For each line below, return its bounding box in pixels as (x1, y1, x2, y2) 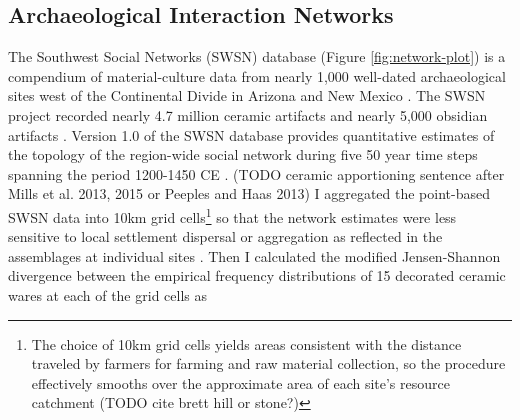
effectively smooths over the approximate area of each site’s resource (31, 372, 450, 393)
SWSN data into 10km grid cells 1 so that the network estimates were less (8, 203, 457, 227)
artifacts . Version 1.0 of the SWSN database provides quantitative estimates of (8, 124, 495, 145)
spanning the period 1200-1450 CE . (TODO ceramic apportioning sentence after (8, 163, 505, 184)
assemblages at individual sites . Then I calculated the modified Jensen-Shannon (8, 245, 501, 266)
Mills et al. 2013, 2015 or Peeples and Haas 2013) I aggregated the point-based (8, 183, 490, 204)
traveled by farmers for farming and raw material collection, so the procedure (31, 353, 506, 374)
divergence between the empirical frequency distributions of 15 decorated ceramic (8, 265, 506, 286)
